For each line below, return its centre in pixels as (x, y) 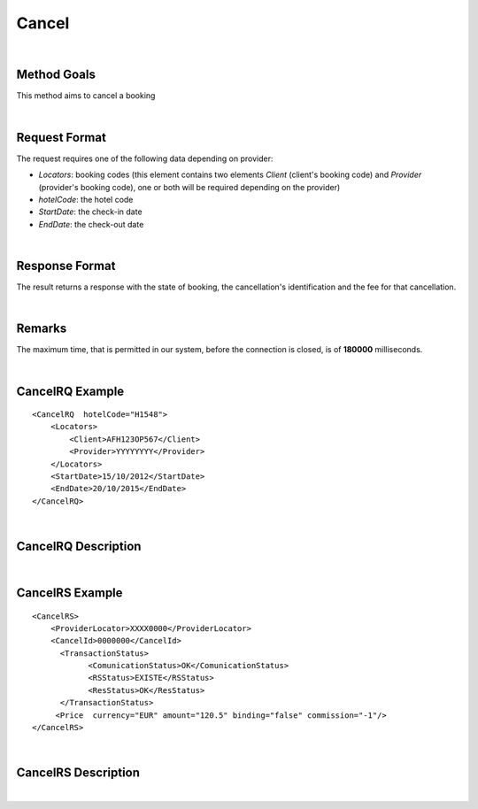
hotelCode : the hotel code (86, 199)
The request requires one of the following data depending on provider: (145, 158)
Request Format (61, 137)
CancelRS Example (69, 593)
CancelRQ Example (70, 391)
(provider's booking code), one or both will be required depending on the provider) (189, 187)
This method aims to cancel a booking (86, 96)
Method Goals (56, 75)
